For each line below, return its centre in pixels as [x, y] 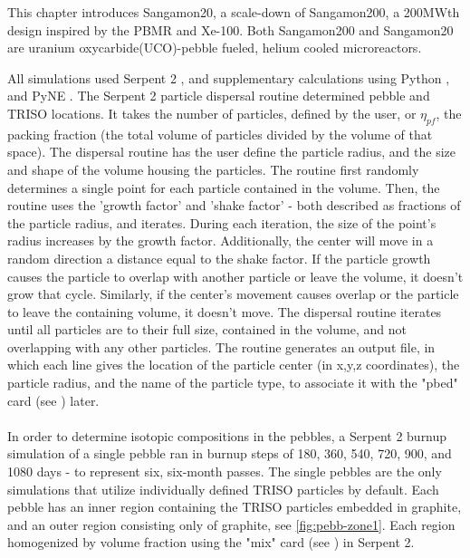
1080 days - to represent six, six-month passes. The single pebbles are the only [225, 471]
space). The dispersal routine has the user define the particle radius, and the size [231, 152]
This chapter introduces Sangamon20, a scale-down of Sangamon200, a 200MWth [234, 12]
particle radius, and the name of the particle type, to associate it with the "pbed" [233, 383]
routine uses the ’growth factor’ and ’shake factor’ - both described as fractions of [234, 205]
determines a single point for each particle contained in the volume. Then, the [224, 187]
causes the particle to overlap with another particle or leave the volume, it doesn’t [235, 276]
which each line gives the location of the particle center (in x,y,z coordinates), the [234, 365]
